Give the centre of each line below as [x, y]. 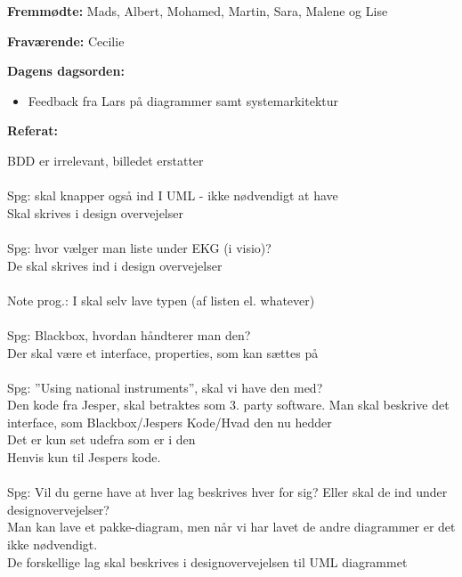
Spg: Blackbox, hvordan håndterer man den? [129, 334]
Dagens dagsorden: [66, 71]
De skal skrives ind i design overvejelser [115, 265]
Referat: [32, 130]
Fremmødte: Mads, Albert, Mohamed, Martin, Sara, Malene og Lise [198, 11]
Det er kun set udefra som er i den [101, 439]
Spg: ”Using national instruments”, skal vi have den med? [165, 387]
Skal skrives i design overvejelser [95, 212]
